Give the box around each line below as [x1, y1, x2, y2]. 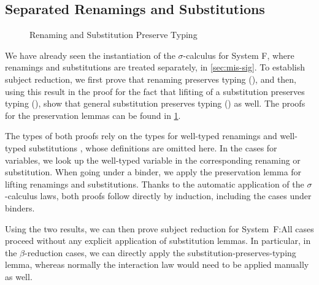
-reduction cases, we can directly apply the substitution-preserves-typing [25, 246, 296, 259]
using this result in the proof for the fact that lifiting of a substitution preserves [5, 85, 305, 97]
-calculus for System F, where [183, 48, 294, 61]
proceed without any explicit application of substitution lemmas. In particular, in [5, 234, 311, 247]
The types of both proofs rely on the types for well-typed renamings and [5, 129, 277, 142]
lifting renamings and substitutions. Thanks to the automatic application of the [5, 177, 304, 190]
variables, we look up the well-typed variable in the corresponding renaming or [5, 153, 301, 166]
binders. [5, 201, 35, 214]
